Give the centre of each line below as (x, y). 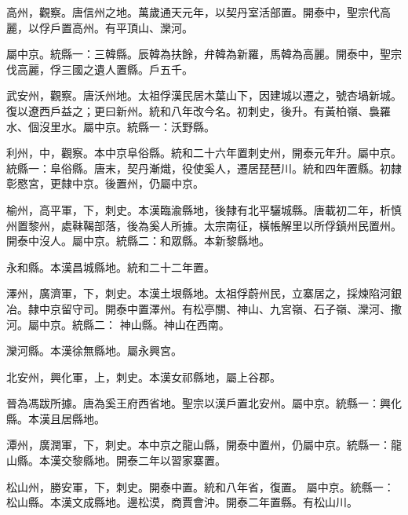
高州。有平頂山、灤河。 (132, 27)
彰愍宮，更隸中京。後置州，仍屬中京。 (105, 183)
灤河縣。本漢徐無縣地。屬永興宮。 (94, 351)
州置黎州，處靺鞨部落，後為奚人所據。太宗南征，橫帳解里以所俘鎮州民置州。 (204, 225)
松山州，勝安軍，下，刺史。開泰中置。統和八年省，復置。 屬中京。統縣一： (200, 486)
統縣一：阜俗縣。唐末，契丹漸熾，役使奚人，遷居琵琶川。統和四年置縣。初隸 (204, 168)
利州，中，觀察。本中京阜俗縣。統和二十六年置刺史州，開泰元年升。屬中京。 (204, 153)
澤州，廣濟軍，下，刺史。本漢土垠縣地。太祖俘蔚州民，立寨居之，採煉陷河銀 (204, 293)
